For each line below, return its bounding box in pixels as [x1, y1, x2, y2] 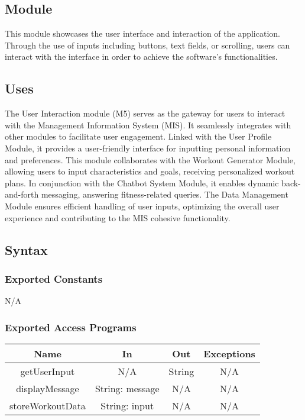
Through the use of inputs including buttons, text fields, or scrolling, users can [5, 38, 290, 51]
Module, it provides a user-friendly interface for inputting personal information [5, 141, 291, 154]
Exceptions [203, 346, 255, 360]
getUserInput [20, 364, 75, 378]
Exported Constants [5, 271, 103, 286]
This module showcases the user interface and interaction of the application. [5, 27, 280, 40]
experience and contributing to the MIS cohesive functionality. [5, 211, 231, 224]
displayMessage [16, 381, 79, 395]
